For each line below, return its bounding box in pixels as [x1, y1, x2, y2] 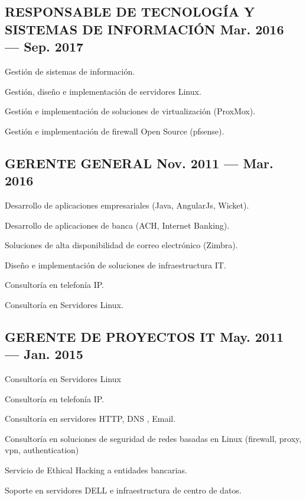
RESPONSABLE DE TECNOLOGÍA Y [5, 2, 255, 21]
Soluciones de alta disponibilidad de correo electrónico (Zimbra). [5, 239, 238, 251]
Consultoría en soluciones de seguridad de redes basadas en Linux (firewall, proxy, [5, 432, 302, 444]
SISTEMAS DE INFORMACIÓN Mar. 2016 [5, 20, 284, 38]
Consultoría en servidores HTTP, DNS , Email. [5, 412, 176, 425]
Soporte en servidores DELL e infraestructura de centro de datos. [5, 483, 242, 496]
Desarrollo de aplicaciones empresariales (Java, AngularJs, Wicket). [5, 198, 249, 211]
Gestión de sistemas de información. [5, 65, 135, 77]
